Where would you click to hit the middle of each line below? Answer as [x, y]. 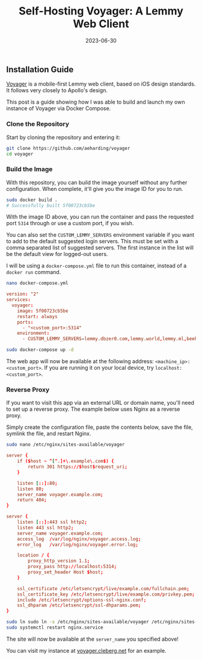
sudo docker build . [32, 200]
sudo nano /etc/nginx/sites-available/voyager [66, 445]
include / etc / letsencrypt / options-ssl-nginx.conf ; [82, 600]
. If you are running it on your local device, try [98, 368]
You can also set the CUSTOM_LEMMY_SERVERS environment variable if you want [100, 235]
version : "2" [23, 294]
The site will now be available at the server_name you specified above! [93, 639]
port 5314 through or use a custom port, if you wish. [70, 223]
